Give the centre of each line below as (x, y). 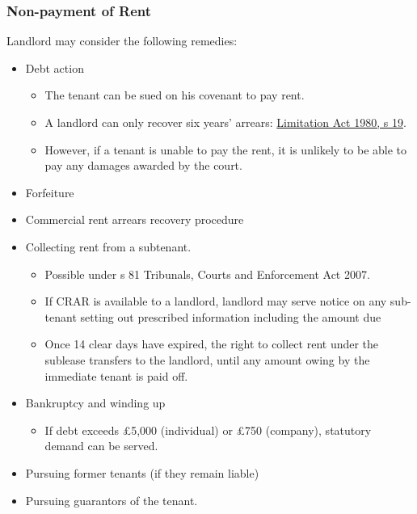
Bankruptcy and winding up (95, 403)
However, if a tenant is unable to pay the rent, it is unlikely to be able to (226, 149)
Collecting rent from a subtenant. (108, 246)
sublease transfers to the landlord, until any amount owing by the (207, 359)
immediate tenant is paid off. (116, 375)
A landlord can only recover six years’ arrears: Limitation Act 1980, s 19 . (225, 122)
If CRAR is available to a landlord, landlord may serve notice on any (216, 301)
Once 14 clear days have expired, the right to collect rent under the (212, 344)
